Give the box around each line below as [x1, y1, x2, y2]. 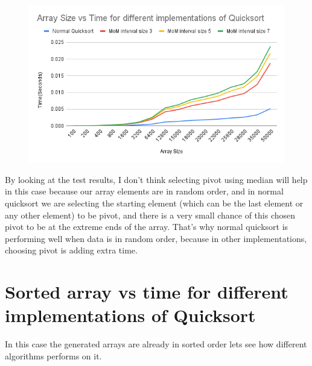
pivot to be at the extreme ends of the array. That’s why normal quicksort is [5, 220, 288, 233]
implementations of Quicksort [5, 303, 256, 327]
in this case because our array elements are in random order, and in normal [5, 185, 284, 197]
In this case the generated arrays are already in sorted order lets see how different [5, 338, 307, 350]
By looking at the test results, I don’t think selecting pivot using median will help [5, 173, 308, 185]
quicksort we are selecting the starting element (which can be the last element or [5, 196, 304, 209]
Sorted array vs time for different [5, 279, 288, 304]
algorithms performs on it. [5, 349, 102, 362]
